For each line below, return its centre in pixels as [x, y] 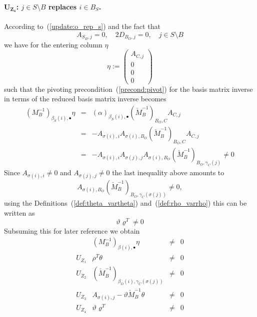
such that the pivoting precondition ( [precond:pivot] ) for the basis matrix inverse [128, 89]
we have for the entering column [53, 44]
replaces [62, 6]
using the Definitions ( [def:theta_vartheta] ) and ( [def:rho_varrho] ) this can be [125, 203]
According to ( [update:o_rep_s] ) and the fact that [82, 26]
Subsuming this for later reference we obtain [72, 230]
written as [19, 212]
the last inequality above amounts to [168, 172]
